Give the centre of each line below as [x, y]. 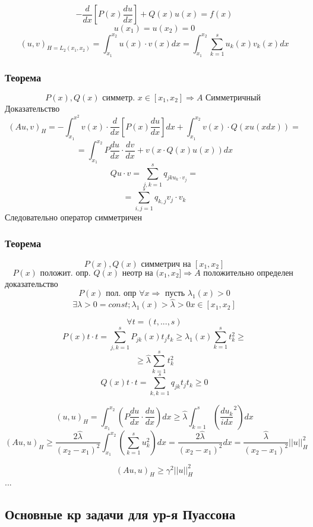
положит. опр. [65, 273]
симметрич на [166, 264]
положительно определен [248, 273]
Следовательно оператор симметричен [73, 217]
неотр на [137, 273]
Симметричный [233, 98]
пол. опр [121, 294]
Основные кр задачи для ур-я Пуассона [120, 514]
